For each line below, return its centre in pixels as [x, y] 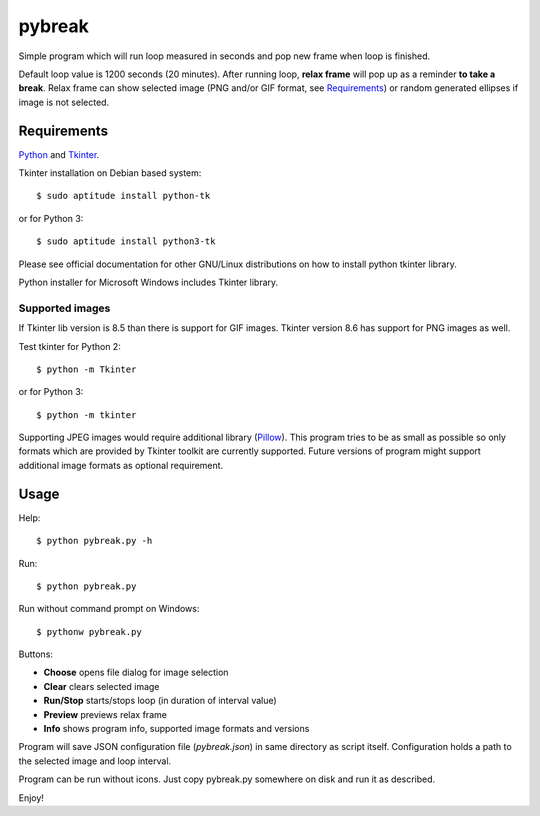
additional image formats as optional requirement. [121, 465]
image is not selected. [64, 102]
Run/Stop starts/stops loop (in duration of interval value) [160, 701]
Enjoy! [31, 797]
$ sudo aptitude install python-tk [123, 196]
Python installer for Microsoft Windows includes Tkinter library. [148, 282]
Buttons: [36, 654]
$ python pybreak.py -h [94, 541]
